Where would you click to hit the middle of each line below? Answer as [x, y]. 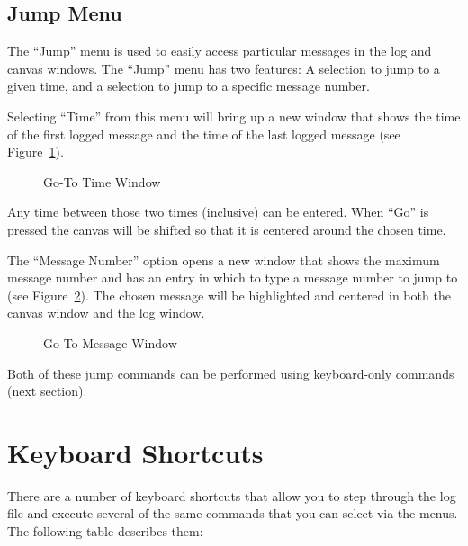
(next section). [47, 391]
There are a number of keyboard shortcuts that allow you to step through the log [232, 495]
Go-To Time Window [102, 181]
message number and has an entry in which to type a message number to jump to [233, 277]
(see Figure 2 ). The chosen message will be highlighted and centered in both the [229, 295]
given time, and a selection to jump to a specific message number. [189, 86]
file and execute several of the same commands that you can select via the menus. [233, 513]
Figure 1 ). [36, 152]
